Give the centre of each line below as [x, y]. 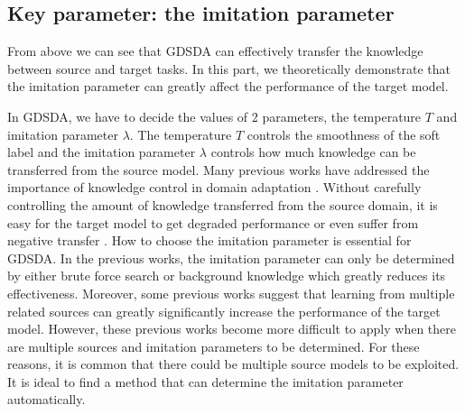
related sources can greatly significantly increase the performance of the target [224, 311]
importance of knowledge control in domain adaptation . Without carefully [214, 187]
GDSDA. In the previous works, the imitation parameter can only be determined [231, 258]
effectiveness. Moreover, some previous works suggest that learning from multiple [231, 293]
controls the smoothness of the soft [344, 134]
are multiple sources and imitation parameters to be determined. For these [214, 346]
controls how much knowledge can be [313, 152]
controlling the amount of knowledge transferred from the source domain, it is [223, 204]
